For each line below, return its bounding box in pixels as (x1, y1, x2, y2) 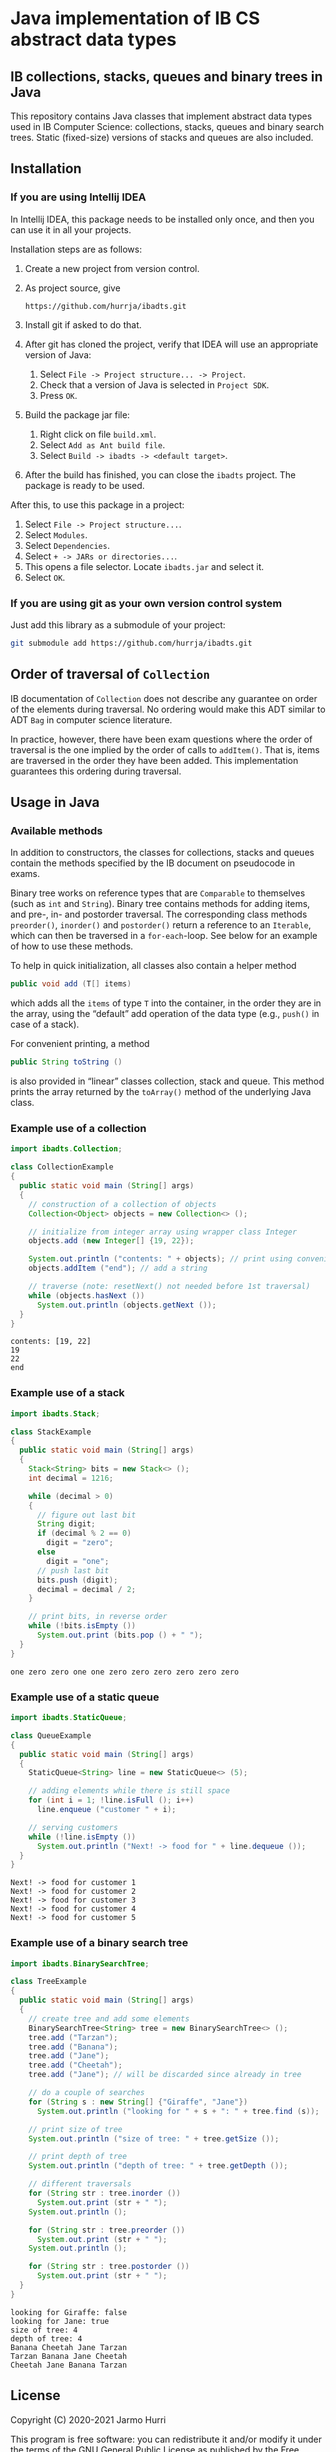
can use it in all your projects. (10, 223, 132, 236)
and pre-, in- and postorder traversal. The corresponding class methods (10, 908, 308, 921)
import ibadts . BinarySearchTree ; (10, 1958, 150, 1969)
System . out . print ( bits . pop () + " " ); (36, 1630, 203, 1641)
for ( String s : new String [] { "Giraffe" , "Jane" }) (28, 2097, 248, 2107)
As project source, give (24, 282, 121, 294)
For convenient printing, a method (10, 1038, 150, 1050)
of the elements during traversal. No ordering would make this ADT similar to (10, 703, 326, 715)
